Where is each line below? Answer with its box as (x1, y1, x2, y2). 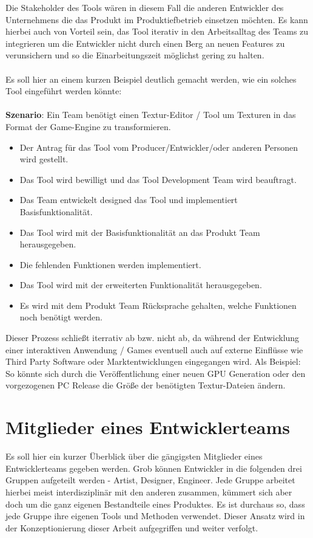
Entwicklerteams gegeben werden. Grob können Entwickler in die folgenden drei (5, 461, 302, 474)
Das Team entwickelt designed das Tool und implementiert (19, 193, 238, 206)
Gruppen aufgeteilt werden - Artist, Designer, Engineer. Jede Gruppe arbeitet (5, 474, 295, 486)
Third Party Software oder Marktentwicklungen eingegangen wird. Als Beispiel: (5, 355, 301, 368)
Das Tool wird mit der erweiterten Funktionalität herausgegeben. (19, 278, 262, 291)
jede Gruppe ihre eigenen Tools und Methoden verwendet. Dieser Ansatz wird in (5, 509, 305, 522)
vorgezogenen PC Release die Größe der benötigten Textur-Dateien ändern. (5, 379, 286, 391)
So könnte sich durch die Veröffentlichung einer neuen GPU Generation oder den (5, 367, 306, 379)
